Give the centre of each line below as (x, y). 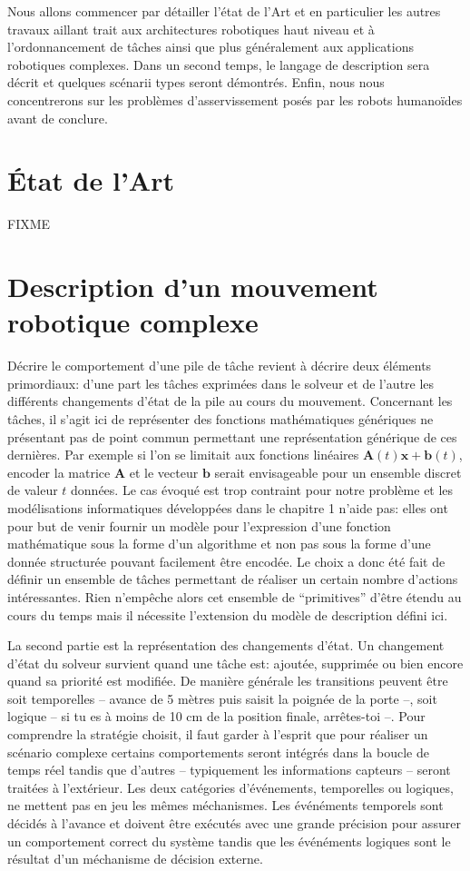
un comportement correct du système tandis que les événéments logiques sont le (229, 841)
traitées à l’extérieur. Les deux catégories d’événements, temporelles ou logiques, (230, 787)
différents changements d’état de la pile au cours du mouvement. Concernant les (230, 401)
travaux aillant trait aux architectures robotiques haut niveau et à (191, 29)
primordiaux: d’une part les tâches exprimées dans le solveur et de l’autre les (221, 383)
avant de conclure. (58, 118)
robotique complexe (133, 322)
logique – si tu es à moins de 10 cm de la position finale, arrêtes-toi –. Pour (216, 716)
